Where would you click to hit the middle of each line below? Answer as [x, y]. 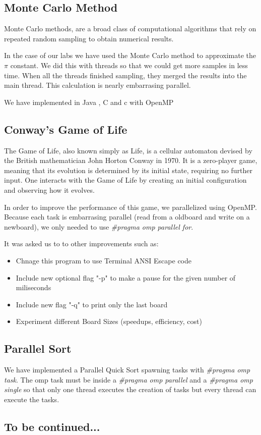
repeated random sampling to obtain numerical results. [89, 38]
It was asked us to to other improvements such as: [81, 243]
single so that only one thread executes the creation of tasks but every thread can [130, 389]
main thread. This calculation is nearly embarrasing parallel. [97, 85]
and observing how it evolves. [49, 189]
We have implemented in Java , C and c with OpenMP [89, 102]
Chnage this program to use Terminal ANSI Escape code [104, 260]
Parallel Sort [38, 348]
